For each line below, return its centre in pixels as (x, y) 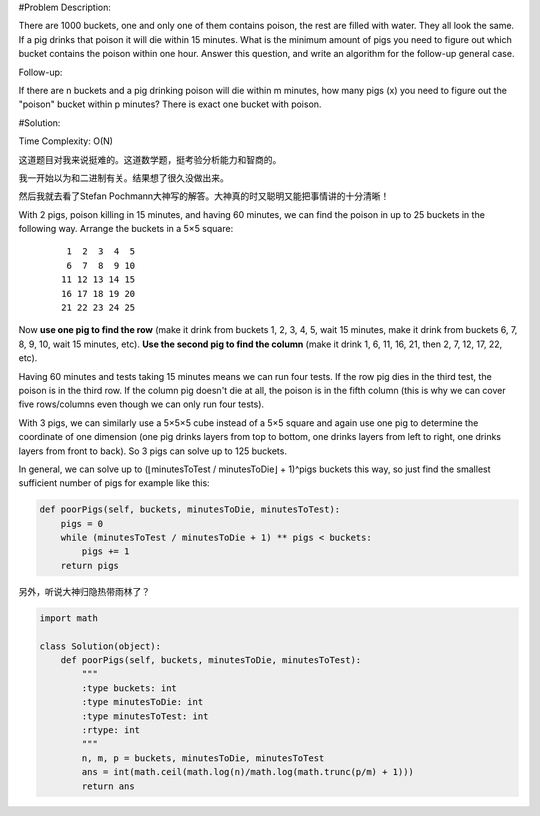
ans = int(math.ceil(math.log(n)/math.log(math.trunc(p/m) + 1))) (248, 772)
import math (69, 618)
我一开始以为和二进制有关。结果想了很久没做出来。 (123, 177)
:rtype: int (110, 729)
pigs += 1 (105, 551)
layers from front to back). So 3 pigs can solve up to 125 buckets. (152, 451)
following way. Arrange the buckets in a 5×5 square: (126, 229)
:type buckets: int (129, 688)
